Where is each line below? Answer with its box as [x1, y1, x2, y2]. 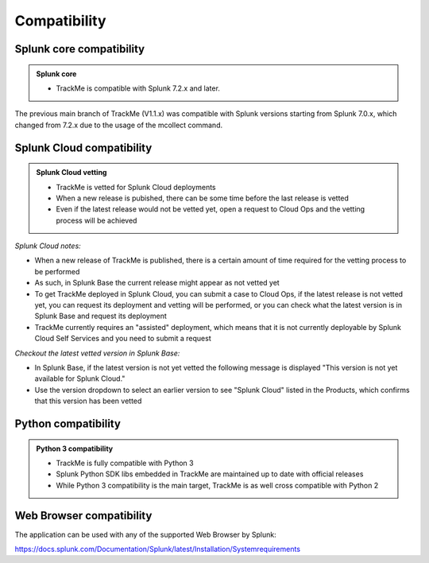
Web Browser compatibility [14, 509, 153, 522]
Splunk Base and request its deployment [34, 311, 167, 321]
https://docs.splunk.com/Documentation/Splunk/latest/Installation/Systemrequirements [14, 545, 301, 554]
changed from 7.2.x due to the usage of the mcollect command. [14, 120, 222, 130]
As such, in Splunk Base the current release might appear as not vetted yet [34, 278, 280, 288]
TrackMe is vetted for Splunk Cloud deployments [56, 182, 216, 192]
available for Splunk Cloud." [34, 374, 126, 383]
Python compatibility [14, 417, 121, 430]
